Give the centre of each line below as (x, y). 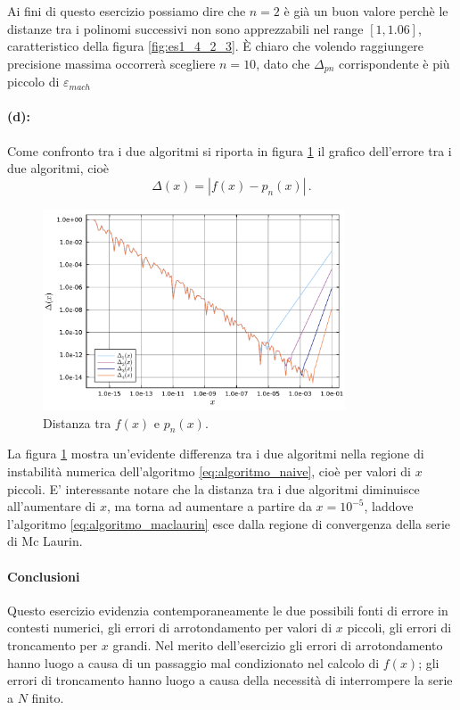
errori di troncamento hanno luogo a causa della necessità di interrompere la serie (230, 680)
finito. (48, 697)
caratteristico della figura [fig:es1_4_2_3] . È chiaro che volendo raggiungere (215, 46)
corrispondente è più (394, 63)
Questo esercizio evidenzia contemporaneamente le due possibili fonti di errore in (228, 610)
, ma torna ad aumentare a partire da (209, 506)
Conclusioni (44, 576)
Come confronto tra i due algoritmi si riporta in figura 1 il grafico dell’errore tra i (230, 150)
